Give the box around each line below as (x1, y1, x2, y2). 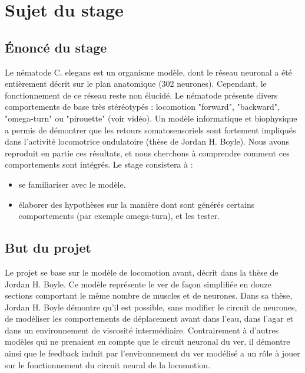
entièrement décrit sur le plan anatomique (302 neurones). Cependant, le (5, 77, 267, 90)
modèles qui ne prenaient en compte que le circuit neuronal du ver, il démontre (5, 335, 290, 348)
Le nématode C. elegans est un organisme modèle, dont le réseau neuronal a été (5, 66, 292, 78)
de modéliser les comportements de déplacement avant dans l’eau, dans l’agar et (5, 312, 294, 325)
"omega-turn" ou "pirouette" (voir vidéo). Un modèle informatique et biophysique (5, 112, 297, 124)
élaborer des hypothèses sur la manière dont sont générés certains (18, 198, 255, 210)
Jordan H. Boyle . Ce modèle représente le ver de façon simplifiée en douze (5, 277, 271, 290)
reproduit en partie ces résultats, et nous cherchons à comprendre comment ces (5, 146, 290, 159)
